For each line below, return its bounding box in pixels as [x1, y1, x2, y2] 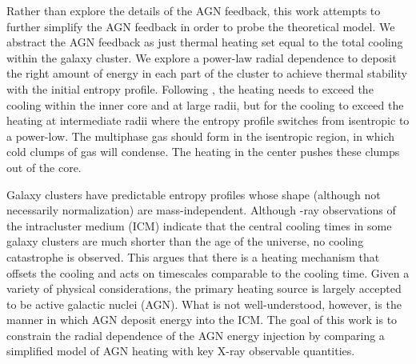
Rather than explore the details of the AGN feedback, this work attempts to [6, 2, 381, 18]
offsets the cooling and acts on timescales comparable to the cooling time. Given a [6, 264, 410, 281]
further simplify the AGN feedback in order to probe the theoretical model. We [6, 18, 395, 34]
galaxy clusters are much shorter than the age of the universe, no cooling [6, 233, 364, 250]
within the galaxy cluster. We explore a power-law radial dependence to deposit [6, 49, 397, 66]
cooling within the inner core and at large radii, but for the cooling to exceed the [6, 96, 404, 113]
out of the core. [6, 158, 82, 175]
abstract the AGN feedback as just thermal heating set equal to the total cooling [6, 34, 403, 50]
